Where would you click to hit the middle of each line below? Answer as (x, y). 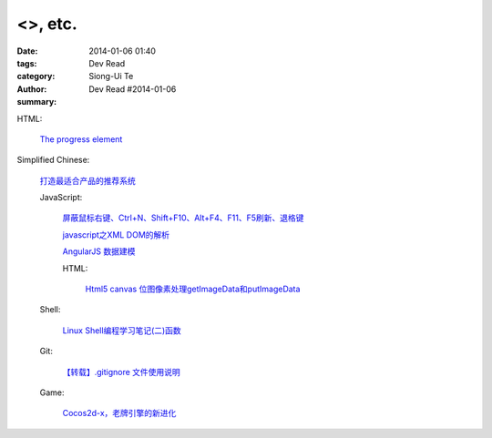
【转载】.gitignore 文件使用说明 (122, 372)
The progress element (81, 139)
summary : (37, 102)
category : (36, 76)
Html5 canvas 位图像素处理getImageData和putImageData (193, 289)
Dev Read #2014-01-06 (133, 89)
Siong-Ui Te (111, 76)
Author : (32, 89)
